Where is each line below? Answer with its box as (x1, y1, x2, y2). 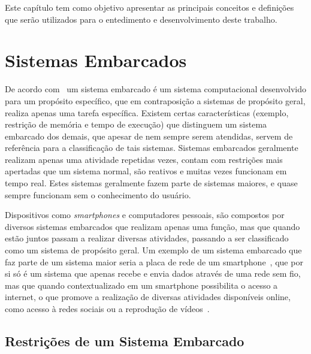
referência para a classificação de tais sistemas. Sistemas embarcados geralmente (5, 141, 298, 154)
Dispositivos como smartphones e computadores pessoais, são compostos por (5, 208, 285, 221)
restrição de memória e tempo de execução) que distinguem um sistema (5, 118, 267, 131)
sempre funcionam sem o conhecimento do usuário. (5, 188, 191, 201)
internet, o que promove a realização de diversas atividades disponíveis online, (5, 291, 291, 303)
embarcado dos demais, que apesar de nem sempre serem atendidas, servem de (5, 129, 293, 142)
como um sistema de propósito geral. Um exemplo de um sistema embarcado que (5, 244, 302, 256)
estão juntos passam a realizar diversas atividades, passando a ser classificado (5, 232, 289, 244)
